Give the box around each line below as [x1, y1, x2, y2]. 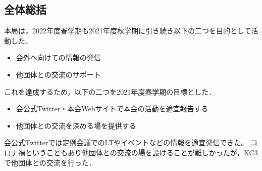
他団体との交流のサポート [16, 69, 101, 79]
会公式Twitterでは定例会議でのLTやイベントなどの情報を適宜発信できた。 [4, 137, 248, 148]
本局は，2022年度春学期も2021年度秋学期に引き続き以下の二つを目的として [4, 25, 251, 36]
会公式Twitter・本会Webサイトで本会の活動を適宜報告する [16, 103, 208, 114]
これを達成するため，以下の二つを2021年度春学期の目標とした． [4, 86, 216, 97]
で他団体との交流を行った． [4, 157, 96, 167]
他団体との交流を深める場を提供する [16, 120, 136, 131]
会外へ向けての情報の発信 [16, 52, 101, 63]
